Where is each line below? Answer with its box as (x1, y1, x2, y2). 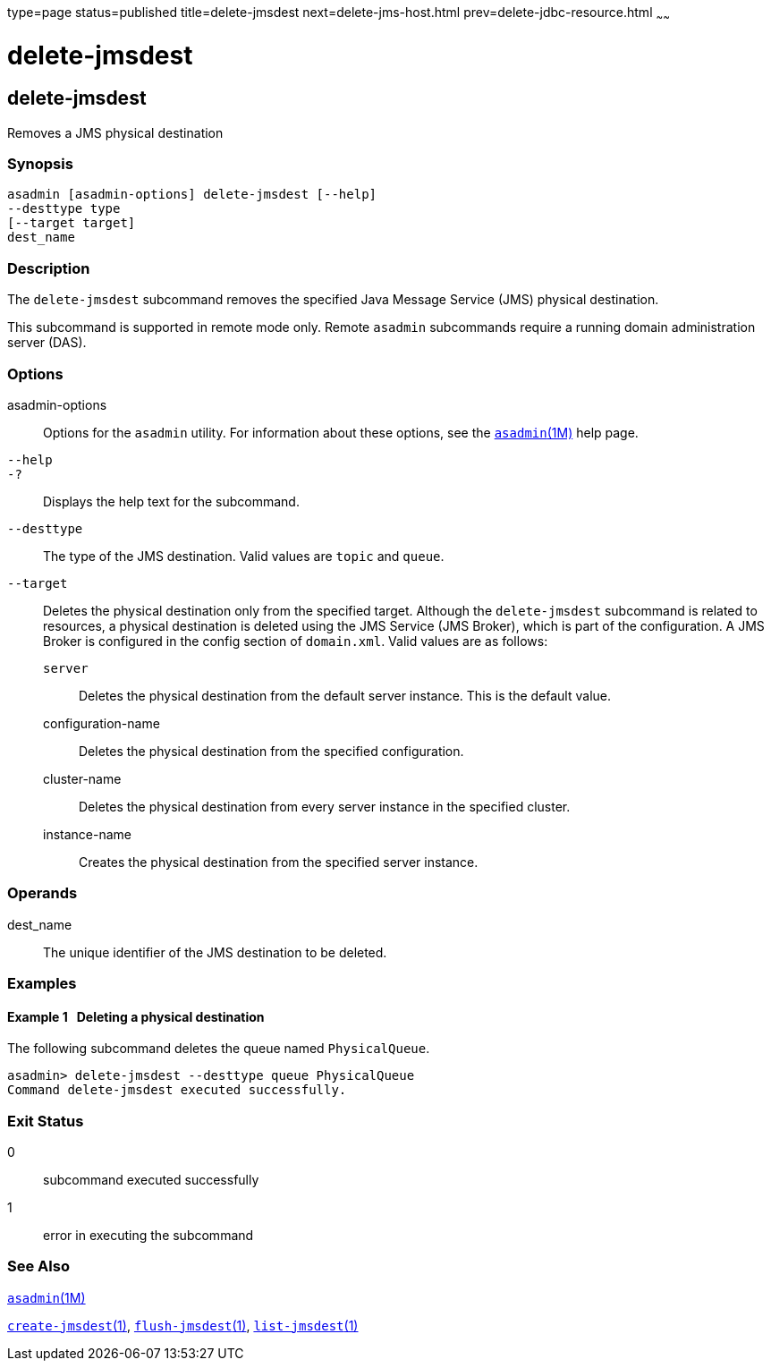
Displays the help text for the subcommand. (43, 493, 300, 509)
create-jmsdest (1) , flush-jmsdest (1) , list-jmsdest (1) (7, 1317, 359, 1333)
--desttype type (7, 201, 121, 217)
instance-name (43, 826, 131, 842)
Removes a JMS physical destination (7, 124, 224, 140)
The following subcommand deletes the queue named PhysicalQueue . (7, 1041, 430, 1057)
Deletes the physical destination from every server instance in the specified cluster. (79, 798, 571, 814)
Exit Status (7, 1111, 84, 1130)
